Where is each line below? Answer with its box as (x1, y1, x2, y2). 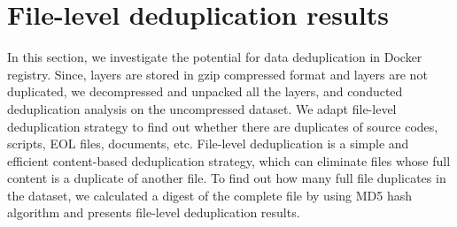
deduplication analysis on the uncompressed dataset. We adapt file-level (7, 99, 397, 117)
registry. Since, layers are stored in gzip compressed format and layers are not (7, 64, 428, 83)
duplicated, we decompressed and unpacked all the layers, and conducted (7, 82, 403, 101)
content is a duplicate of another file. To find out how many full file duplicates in (7, 169, 446, 187)
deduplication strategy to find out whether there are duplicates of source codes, (7, 117, 438, 135)
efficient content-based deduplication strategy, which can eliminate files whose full (7, 151, 451, 170)
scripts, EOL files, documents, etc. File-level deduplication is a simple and (7, 134, 409, 153)
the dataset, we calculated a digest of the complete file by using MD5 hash (7, 185, 413, 204)
